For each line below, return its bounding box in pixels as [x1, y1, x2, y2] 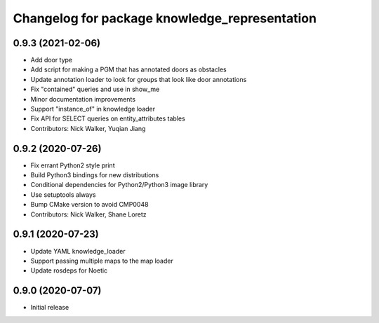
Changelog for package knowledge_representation [13, 11, 317, 26]
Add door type [30, 56, 73, 64]
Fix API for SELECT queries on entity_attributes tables [30, 114, 185, 123]
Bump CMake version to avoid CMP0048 [30, 200, 149, 209]
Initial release [30, 303, 69, 312]
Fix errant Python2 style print [30, 161, 115, 170]
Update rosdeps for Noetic [30, 266, 108, 275]
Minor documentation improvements [30, 95, 136, 103]
